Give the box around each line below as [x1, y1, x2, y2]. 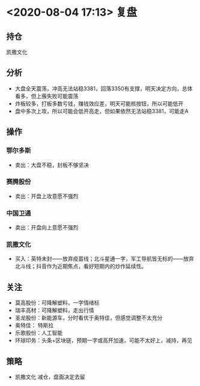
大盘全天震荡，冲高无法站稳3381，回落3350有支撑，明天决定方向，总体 [14, 85, 193, 92]
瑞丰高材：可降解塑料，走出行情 [14, 307, 94, 314]
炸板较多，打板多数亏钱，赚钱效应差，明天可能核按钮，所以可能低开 [14, 100, 184, 107]
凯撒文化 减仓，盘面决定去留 [14, 373, 85, 381]
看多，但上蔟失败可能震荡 [14, 92, 79, 99]
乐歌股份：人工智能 [14, 329, 63, 337]
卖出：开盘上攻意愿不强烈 [14, 192, 79, 199]
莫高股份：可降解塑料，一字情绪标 [14, 299, 100, 307]
